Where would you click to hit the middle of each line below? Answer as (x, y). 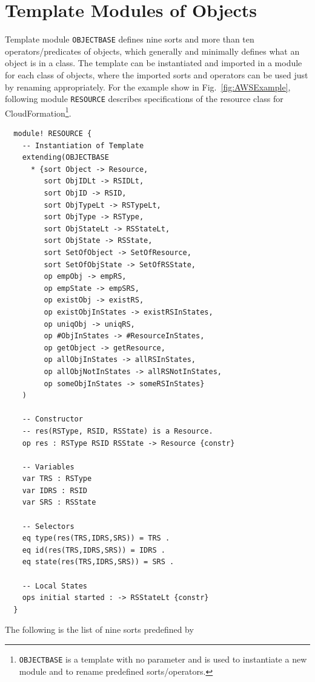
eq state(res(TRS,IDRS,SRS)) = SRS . (98, 562)
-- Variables (48, 467)
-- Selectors (48, 526)
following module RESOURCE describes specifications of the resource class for (144, 99)
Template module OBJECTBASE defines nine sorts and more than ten (130, 39)
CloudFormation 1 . (38, 112)
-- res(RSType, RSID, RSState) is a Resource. (118, 431)
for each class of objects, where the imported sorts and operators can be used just (157, 74)
